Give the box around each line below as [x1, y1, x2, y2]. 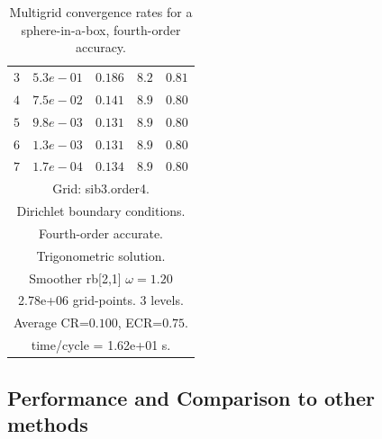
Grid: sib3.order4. [52, 179, 150, 198]
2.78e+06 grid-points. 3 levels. [18, 291, 184, 309]
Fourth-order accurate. [38, 223, 163, 242]
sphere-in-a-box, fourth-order [21, 20, 181, 39]
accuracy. [75, 38, 126, 57]
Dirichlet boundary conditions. [16, 202, 186, 220]
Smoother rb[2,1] [29, 268, 122, 287]
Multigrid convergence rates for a [9, 3, 193, 21]
